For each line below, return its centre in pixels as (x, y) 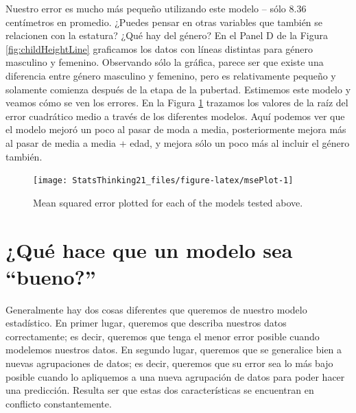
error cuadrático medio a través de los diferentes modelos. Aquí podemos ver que (175, 116)
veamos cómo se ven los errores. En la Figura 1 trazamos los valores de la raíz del (177, 103)
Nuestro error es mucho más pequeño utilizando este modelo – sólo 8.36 (156, 8)
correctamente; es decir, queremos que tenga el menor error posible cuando (163, 336)
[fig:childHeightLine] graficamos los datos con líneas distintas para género (159, 48)
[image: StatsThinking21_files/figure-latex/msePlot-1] (163, 181)
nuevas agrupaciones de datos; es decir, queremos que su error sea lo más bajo (169, 363)
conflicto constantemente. (59, 403)
